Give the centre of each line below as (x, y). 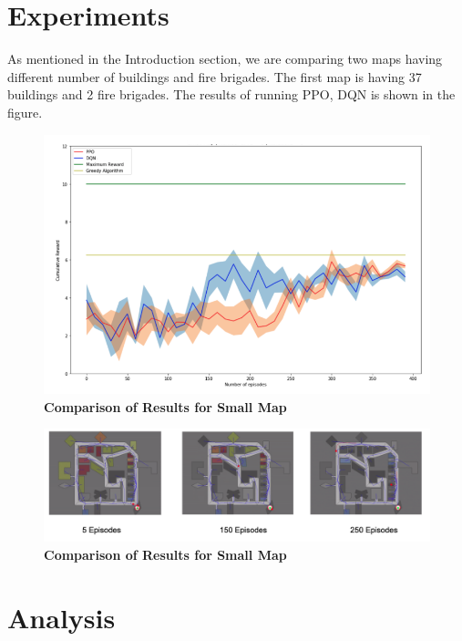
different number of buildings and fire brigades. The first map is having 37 (215, 76)
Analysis (62, 617)
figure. (25, 112)
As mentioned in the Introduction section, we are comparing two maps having (225, 59)
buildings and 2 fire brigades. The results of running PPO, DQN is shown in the (231, 94)
